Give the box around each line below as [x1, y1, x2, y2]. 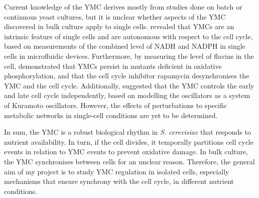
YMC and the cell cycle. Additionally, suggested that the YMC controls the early [4, 80, 254, 90]
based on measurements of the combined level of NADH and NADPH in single [4, 41, 245, 51]
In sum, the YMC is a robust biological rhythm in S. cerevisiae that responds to [4, 127, 251, 137]
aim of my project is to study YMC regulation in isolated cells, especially [4, 166, 229, 176]
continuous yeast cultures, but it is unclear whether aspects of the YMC [4, 11, 226, 22]
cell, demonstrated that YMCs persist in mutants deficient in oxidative [4, 60, 222, 71]
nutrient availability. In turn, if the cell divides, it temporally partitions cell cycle [4, 136, 253, 147]
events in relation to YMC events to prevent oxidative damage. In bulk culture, [4, 146, 248, 157]
